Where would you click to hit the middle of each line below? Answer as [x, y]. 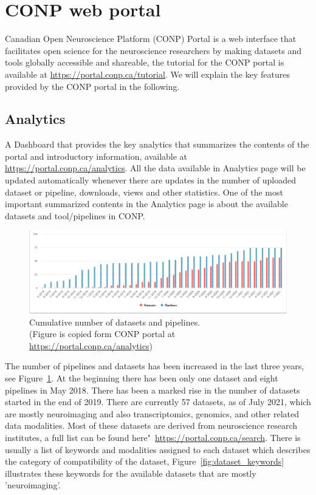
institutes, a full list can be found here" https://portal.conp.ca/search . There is [153, 438]
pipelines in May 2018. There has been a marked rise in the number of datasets [153, 390]
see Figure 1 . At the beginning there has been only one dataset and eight [142, 378]
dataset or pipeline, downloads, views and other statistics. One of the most [144, 192]
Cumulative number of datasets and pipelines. [115, 322]
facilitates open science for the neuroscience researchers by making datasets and [153, 50]
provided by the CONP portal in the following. [92, 86]
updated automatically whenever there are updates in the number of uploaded [150, 180]
